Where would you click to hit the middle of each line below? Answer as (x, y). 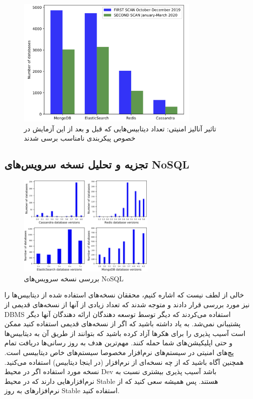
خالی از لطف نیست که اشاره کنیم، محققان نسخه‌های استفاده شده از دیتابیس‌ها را (124, 295)
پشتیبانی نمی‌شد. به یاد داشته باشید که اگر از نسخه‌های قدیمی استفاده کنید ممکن (123, 324)
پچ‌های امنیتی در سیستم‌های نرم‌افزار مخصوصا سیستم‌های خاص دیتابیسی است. (119, 352)
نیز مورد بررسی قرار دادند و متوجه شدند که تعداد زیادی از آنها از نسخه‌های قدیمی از (127, 304)
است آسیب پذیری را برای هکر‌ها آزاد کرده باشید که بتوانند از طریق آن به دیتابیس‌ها (125, 333)
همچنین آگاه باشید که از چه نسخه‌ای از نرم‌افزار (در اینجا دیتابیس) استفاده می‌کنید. (124, 362)
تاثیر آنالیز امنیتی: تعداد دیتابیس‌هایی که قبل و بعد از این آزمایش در (120, 128)
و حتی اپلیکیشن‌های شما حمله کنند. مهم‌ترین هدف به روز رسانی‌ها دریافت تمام (118, 343)
